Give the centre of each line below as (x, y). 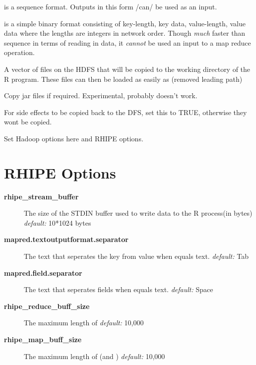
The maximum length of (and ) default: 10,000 (95, 356)
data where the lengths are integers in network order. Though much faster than (125, 33)
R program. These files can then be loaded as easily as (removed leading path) (123, 79)
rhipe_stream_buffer (41, 196)
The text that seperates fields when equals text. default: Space (119, 289)
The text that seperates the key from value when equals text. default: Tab (136, 256)
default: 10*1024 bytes (58, 222)
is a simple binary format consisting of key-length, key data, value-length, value (125, 23)
